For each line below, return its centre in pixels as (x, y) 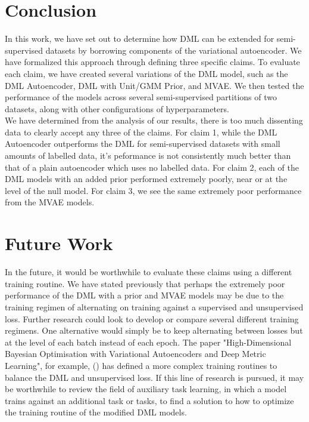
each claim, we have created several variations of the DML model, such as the (146, 73)
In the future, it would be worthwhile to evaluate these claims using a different (149, 272)
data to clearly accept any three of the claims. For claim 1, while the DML (141, 132)
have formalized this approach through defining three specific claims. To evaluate (152, 62)
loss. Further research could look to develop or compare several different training (152, 318)
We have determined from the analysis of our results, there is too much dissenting (154, 120)
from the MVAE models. (50, 202)
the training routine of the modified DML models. (96, 412)
